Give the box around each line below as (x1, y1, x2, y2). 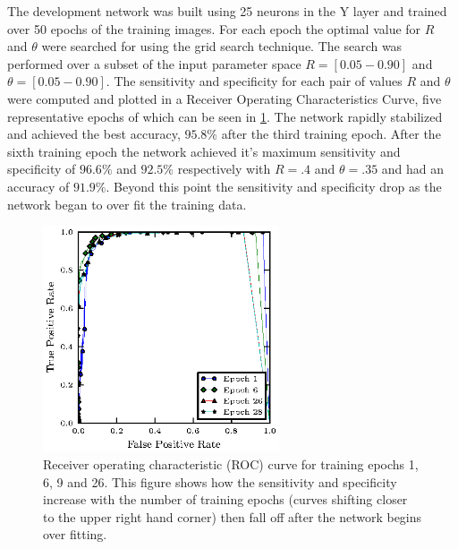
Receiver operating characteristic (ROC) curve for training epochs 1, (43, 455, 419, 474)
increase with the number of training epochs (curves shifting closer (43, 490, 408, 509)
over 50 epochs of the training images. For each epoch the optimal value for (7, 19, 421, 38)
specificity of (7, 159, 76, 178)
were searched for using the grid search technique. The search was (41, 37, 403, 56)
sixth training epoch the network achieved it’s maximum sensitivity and (7, 142, 401, 160)
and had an (381, 159, 445, 178)
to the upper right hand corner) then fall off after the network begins (43, 507, 422, 526)
